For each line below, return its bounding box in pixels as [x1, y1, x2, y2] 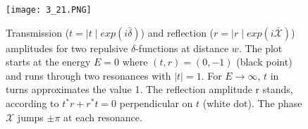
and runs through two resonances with [6, 68, 171, 82]
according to [6, 96, 59, 111]
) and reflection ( [140, 25, 214, 39]
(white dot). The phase [202, 96, 302, 111]
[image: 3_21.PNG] [6, 5, 92, 15]
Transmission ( [6, 25, 70, 39]
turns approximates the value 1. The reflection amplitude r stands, [6, 82, 293, 97]
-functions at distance [135, 40, 229, 55]
